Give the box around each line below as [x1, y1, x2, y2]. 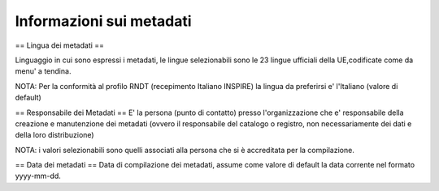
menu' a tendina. [15, 66, 72, 76]
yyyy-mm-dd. [15, 171, 61, 181]
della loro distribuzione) [15, 130, 94, 140]
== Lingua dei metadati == [15, 40, 105, 50]
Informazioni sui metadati [15, 12, 192, 30]
